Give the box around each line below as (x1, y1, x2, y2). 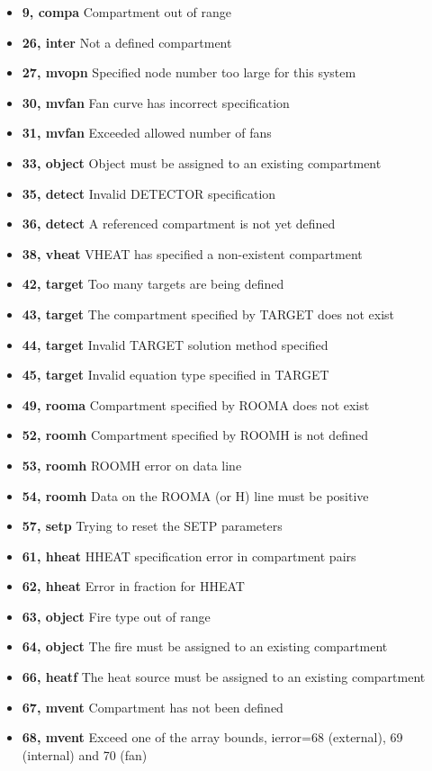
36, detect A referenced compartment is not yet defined (22, 214, 336, 233)
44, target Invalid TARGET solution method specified (22, 335, 328, 354)
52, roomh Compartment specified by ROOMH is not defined (22, 426, 368, 444)
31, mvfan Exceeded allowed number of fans (22, 123, 272, 142)
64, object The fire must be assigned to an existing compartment (22, 637, 388, 656)
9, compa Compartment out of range (22, 3, 231, 21)
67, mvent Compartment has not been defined (22, 697, 283, 716)
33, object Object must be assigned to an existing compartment (22, 153, 382, 172)
